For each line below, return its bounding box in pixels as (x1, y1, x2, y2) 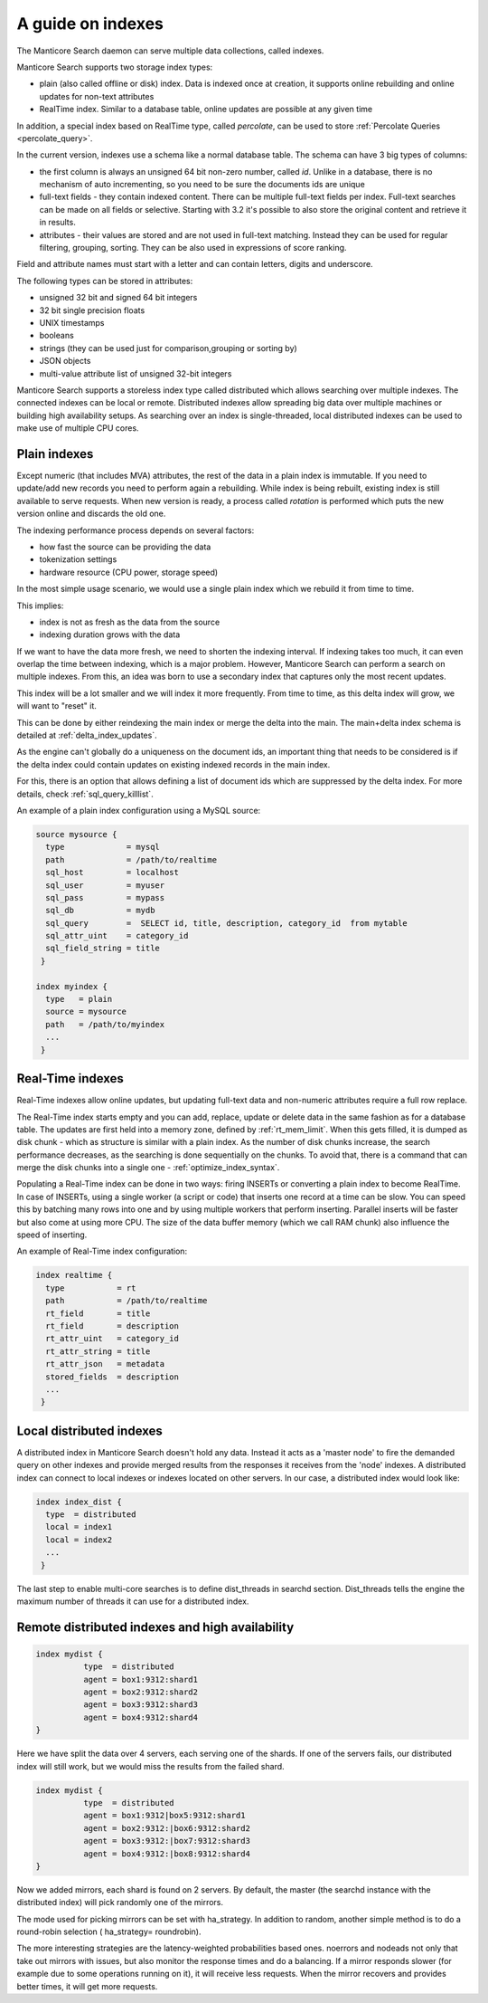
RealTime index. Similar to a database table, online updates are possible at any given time (39, 104, 373, 115)
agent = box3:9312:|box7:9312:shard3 (82, 1836, 250, 1846)
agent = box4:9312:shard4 (82, 1712, 199, 1722)
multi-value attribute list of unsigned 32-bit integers (39, 367, 232, 379)
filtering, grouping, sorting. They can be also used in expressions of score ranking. (39, 243, 347, 253)
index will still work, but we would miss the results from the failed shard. (16, 1760, 285, 1771)
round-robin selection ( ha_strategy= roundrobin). (16, 1926, 202, 1937)
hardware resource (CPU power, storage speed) (39, 567, 219, 577)
